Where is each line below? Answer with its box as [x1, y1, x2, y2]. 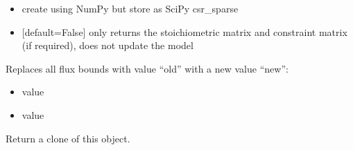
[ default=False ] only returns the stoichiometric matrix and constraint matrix [21, 24, 347, 39]
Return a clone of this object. [6, 131, 130, 145]
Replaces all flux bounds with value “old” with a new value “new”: [6, 61, 289, 75]
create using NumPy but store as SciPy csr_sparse [21, 1, 239, 15]
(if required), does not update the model [21, 38, 193, 53]
